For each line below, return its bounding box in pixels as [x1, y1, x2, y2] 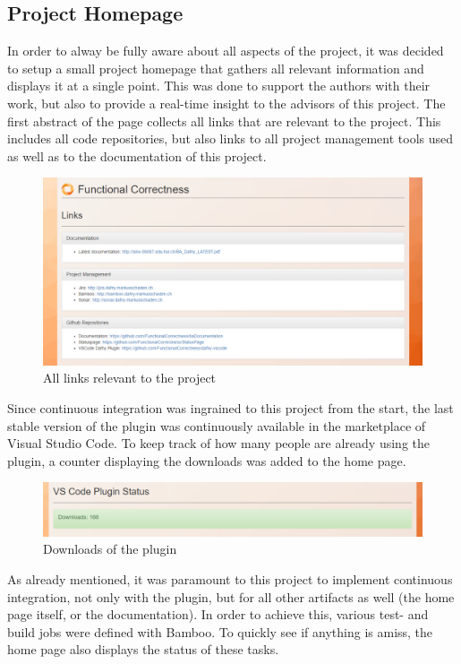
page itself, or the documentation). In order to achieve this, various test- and [7, 605, 429, 624]
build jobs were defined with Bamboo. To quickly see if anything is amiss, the [7, 622, 433, 641]
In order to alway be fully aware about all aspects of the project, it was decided [7, 41, 444, 60]
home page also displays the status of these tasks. [7, 640, 279, 659]
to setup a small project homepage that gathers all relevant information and [7, 58, 424, 77]
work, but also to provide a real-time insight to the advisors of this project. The [7, 93, 446, 112]
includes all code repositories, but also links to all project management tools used [7, 129, 454, 148]
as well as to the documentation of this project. [7, 146, 267, 165]
